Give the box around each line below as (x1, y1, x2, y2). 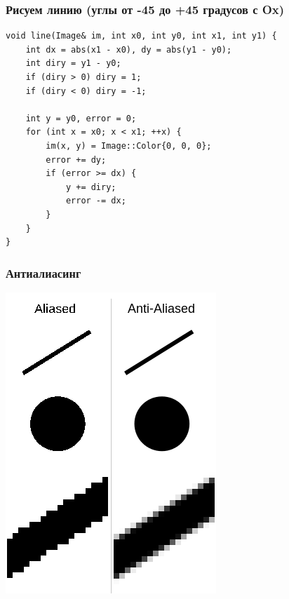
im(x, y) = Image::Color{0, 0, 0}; (46, 140, 212, 151)
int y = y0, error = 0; (25, 113, 137, 123)
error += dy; (46, 154, 107, 165)
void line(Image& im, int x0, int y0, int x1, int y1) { (6, 31, 277, 41)
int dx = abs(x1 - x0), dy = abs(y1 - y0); (25, 44, 232, 55)
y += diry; (65, 182, 116, 192)
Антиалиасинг (6, 264, 81, 281)
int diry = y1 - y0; (25, 58, 121, 69)
